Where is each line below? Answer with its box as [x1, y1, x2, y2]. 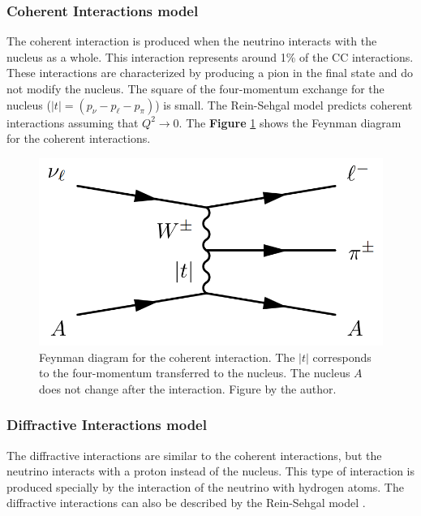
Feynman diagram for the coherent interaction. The [39, 348, 295, 365]
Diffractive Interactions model [6, 415, 207, 435]
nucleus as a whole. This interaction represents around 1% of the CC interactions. [6, 48, 414, 65]
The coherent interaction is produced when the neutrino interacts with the [6, 32, 377, 49]
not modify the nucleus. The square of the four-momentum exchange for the [6, 80, 384, 97]
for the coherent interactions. [6, 130, 151, 147]
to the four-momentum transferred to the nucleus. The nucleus [39, 364, 350, 381]
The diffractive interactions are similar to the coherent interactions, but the [6, 446, 382, 463]
